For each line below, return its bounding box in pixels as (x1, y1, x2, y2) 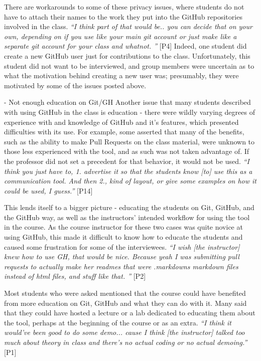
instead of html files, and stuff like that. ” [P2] (4, 271, 146, 281)
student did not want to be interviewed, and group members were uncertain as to (4, 60, 254, 71)
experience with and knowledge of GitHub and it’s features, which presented (4, 116, 239, 127)
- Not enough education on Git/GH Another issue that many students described (4, 97, 251, 107)
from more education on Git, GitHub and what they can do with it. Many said (4, 297, 247, 308)
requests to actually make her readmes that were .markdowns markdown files (4, 261, 238, 271)
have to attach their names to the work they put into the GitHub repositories (4, 11, 242, 22)
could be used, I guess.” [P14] (4, 185, 93, 196)
